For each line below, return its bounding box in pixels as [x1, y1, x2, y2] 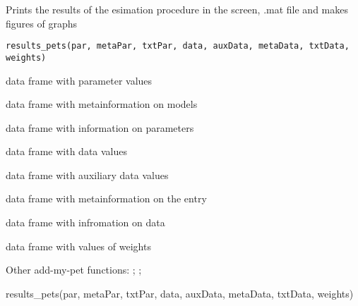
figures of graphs [6, 16, 77, 30]
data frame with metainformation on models [6, 97, 198, 111]
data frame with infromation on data [6, 215, 165, 230]
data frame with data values [6, 144, 128, 159]
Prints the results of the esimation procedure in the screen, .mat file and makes [6, 2, 348, 16]
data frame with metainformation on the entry [6, 191, 207, 206]
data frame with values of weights [6, 238, 151, 253]
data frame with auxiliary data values [6, 167, 169, 182]
